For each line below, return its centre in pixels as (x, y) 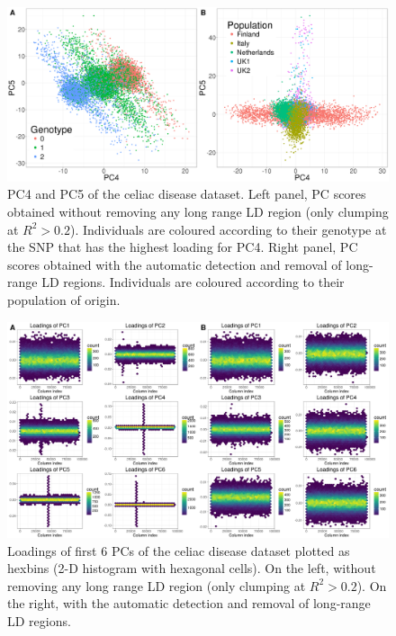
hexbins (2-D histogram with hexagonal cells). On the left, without (192, 568)
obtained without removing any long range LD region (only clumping (198, 211)
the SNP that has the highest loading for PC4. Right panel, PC (183, 247)
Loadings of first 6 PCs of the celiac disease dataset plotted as (179, 550)
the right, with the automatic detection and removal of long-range (189, 603)
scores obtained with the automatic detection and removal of (175, 264)
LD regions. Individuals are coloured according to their (193, 282)
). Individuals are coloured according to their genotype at (229, 229)
